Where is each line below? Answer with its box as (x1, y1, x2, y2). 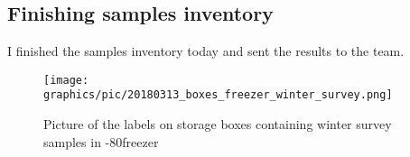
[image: (43, 73, 89, 87)
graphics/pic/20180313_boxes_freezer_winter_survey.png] (43, 88, 393, 102)
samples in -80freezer (43, 132, 159, 151)
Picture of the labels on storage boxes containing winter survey (43, 115, 392, 134)
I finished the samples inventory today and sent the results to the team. (7, 42, 405, 60)
